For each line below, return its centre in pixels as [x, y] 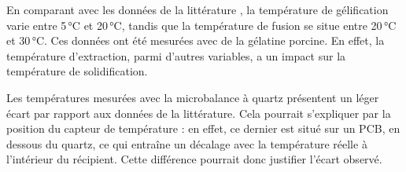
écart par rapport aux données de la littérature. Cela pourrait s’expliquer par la [199, 113]
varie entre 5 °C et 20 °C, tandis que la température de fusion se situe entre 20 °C [201, 25]
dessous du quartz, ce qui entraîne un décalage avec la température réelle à [187, 143]
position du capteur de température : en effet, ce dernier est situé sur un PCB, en [203, 128]
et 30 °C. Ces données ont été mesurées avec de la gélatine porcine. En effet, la [196, 40]
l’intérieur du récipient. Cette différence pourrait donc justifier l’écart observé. [194, 159]
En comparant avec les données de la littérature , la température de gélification [197, 9]
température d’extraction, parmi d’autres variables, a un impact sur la [176, 55]
